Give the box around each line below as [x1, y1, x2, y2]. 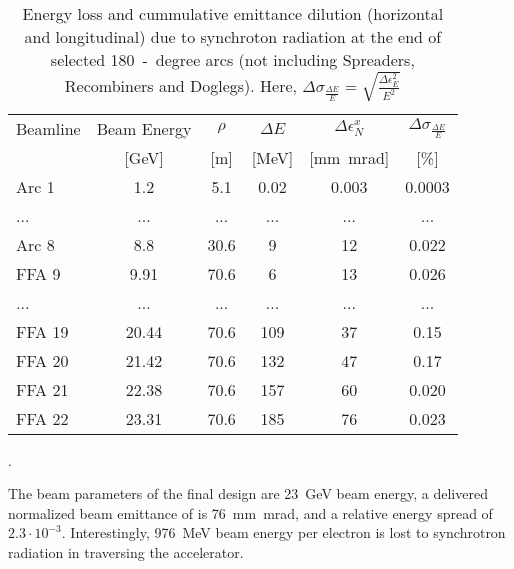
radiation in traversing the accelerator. [8, 542, 244, 562]
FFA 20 [16, 348, 69, 372]
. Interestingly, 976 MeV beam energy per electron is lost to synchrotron [61, 522, 506, 543]
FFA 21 [16, 377, 69, 401]
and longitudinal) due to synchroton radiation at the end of [24, 25, 442, 48]
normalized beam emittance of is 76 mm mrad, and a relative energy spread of [8, 502, 493, 523]
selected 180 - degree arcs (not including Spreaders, [50, 48, 415, 71]
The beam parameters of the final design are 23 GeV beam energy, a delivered [8, 483, 488, 504]
